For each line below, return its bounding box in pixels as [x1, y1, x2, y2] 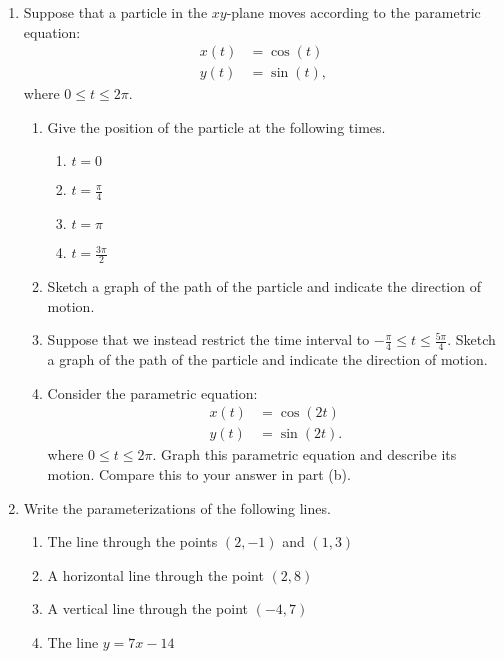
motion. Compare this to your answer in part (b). [47, 463, 351, 484]
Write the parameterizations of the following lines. [23, 497, 331, 518]
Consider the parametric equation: [47, 382, 258, 403]
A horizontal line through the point [47, 564, 264, 585]
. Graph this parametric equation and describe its [152, 444, 457, 465]
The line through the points [47, 531, 218, 552]
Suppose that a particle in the [23, 2, 208, 22]
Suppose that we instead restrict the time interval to [47, 329, 370, 350]
